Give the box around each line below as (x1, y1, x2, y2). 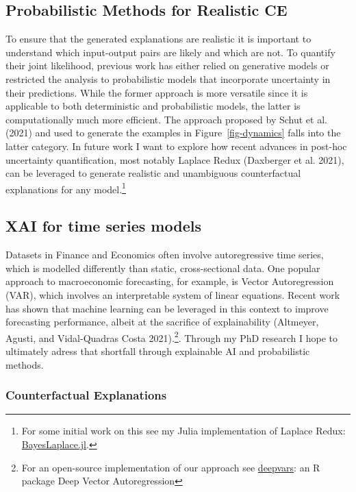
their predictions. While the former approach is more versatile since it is (5, 85, 308, 99)
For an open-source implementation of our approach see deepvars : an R (21, 460, 320, 474)
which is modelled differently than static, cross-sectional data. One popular (5, 260, 320, 275)
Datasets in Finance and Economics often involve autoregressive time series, (5, 247, 324, 262)
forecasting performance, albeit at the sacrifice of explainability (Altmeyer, (5, 315, 319, 329)
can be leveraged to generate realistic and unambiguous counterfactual (5, 166, 301, 180)
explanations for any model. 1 (5, 180, 126, 196)
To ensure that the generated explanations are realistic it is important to (5, 32, 311, 46)
